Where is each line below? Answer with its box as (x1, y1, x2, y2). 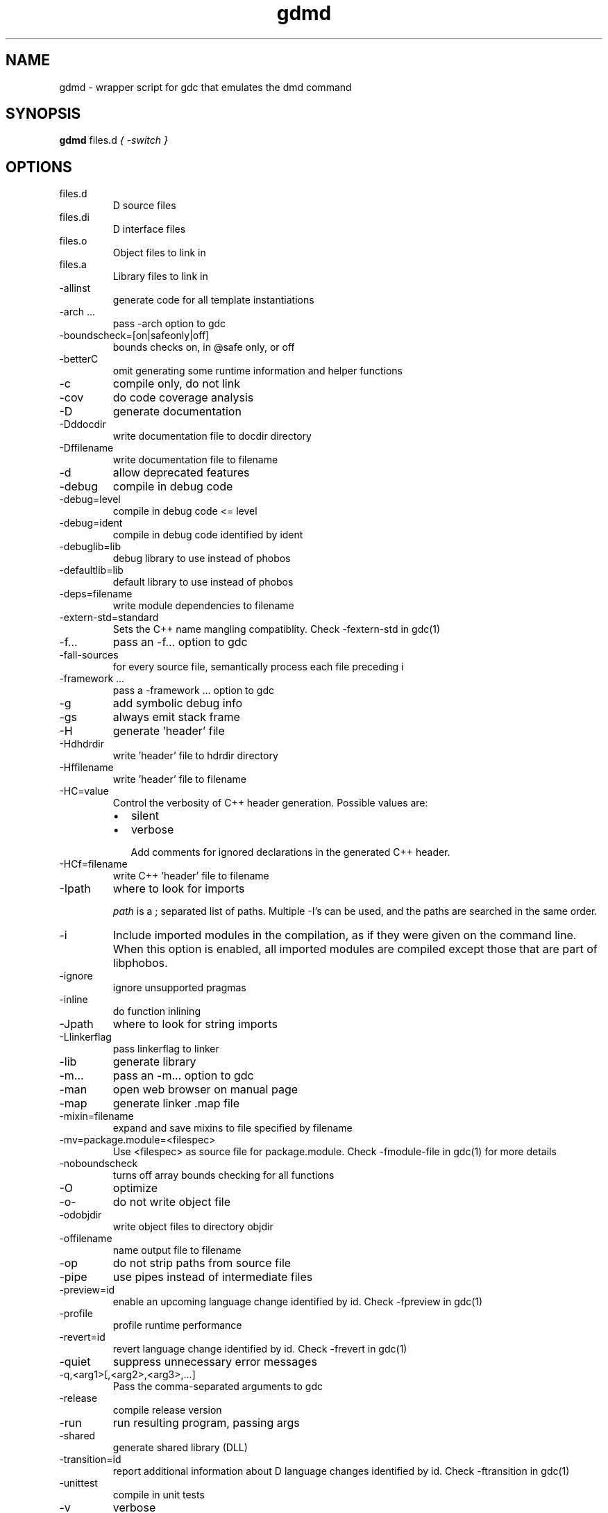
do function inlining (112, 1005, 201, 1018)
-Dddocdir (59, 418, 106, 431)
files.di (59, 211, 90, 224)
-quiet (59, 1355, 91, 1369)
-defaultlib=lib (59, 564, 124, 577)
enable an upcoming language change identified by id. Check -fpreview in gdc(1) (112, 1296, 483, 1308)
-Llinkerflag (59, 1031, 112, 1043)
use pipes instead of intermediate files (112, 1270, 313, 1284)
